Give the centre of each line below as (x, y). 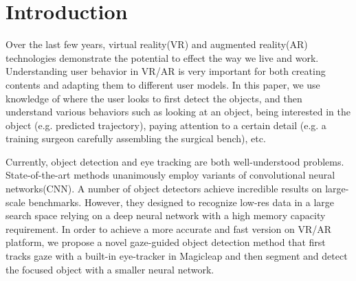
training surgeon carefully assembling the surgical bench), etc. (136, 138)
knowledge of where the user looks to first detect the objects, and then (154, 98)
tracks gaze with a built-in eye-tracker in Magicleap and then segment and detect (177, 256)
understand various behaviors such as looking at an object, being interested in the (178, 112)
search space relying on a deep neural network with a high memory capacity (166, 215)
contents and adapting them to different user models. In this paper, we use (163, 84)
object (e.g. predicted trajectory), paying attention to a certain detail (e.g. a (166, 125)
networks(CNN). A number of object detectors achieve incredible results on (164, 189)
